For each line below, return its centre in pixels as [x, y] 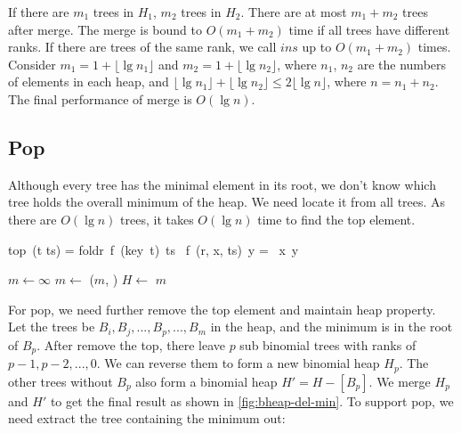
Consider [32, 64]
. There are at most [294, 12]
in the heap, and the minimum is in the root [332, 327]
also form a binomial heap [206, 381]
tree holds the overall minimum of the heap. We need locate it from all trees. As [227, 202]
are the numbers [402, 64]
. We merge [400, 381]
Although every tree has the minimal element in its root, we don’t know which [222, 184]
